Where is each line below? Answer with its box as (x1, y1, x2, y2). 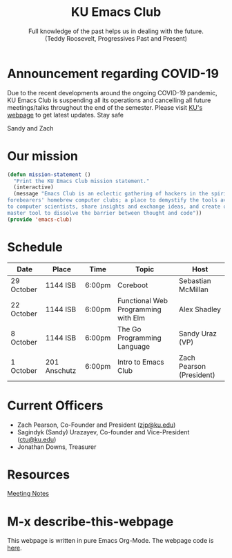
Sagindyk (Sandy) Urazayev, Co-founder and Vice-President (17, 427, 190, 436)
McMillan (178, 285, 209, 294)
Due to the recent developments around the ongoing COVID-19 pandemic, (7, 88, 217, 97)
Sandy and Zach (7, 124, 54, 132)
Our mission (7, 148, 78, 164)
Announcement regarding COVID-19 (7, 66, 220, 81)
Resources (7, 467, 70, 482)
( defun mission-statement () (7, 171, 91, 178)
